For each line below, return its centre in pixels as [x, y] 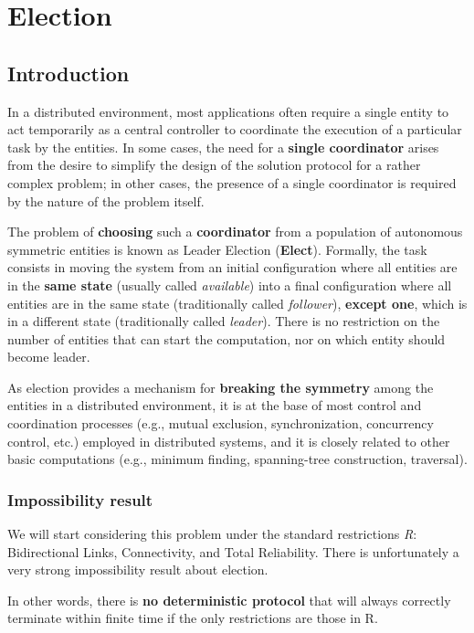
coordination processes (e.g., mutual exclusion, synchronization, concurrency [221, 423]
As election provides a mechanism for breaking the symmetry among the [221, 387]
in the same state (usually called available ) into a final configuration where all [230, 285]
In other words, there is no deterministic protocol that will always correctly [229, 600]
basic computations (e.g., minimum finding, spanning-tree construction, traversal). [237, 459]
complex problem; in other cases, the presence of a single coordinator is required [232, 182]
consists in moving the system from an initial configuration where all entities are [232, 267]
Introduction [68, 73]
